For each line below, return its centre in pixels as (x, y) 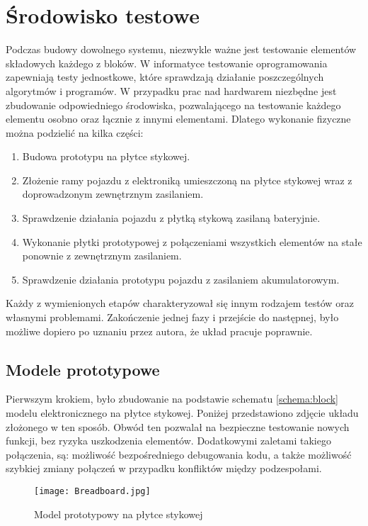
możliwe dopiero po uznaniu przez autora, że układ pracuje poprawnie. (159, 331)
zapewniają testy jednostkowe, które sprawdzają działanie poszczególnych (165, 77)
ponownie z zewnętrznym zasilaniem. (102, 256)
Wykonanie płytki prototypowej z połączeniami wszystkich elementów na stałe (192, 241)
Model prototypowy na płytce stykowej (119, 514)
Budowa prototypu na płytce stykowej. (106, 156)
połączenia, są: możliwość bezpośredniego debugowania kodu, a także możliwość (179, 454)
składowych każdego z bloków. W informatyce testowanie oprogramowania (167, 63)
